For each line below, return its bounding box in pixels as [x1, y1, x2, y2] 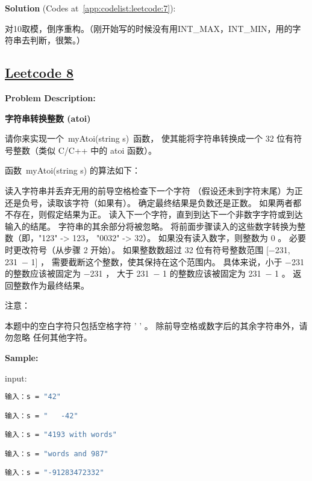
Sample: [5, 351, 39, 364]
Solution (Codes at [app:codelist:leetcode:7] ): [5, 2, 176, 14]
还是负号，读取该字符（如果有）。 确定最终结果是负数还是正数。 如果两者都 [5, 196, 302, 209]
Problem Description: [5, 91, 96, 104]
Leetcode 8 [5, 63, 74, 82]
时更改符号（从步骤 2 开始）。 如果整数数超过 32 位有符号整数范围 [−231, [5, 243, 290, 256]
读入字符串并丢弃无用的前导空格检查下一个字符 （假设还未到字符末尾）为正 [5, 184, 303, 196]
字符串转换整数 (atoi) [5, 112, 91, 124]
